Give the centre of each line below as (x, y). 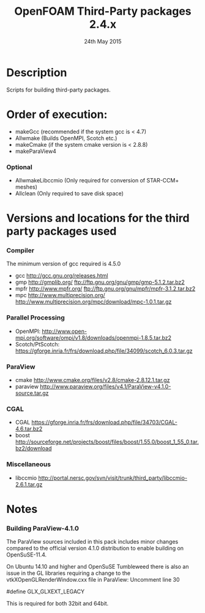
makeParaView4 (36, 151)
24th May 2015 (103, 41)
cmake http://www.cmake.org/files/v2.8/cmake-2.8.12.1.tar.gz (92, 380)
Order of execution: (57, 114)
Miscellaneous (28, 464)
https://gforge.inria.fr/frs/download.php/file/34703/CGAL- (104, 423)
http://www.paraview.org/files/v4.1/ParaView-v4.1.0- (105, 386)
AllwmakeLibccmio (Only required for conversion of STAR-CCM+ (97, 180)
